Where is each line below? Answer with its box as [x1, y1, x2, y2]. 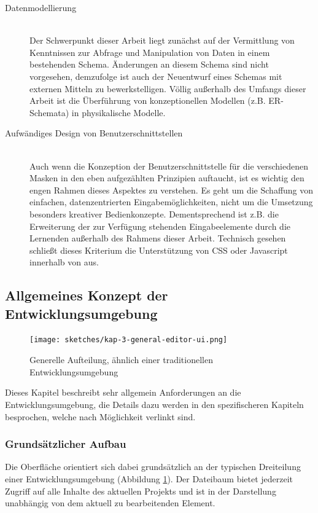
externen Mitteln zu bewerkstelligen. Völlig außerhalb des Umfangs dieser [29, 82, 306, 95]
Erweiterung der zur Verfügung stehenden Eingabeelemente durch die [29, 219, 291, 232]
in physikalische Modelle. [71, 106, 166, 119]
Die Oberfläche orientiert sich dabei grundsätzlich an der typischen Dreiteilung [5, 460, 301, 473]
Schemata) [29, 106, 69, 119]
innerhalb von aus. [29, 256, 99, 268]
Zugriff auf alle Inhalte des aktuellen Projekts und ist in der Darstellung [5, 484, 276, 497]
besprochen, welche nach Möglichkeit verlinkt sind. [5, 410, 196, 423]
